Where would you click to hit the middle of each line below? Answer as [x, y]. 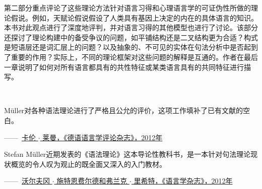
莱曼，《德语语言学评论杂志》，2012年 [103, 137]
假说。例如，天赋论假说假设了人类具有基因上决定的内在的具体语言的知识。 [134, 17]
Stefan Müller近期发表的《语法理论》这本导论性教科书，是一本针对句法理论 [127, 154]
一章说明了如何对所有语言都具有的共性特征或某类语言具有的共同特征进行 [124, 67]
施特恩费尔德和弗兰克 [92, 181]
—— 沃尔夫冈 [27, 181]
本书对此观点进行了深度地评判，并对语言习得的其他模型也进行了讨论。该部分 [131, 27]
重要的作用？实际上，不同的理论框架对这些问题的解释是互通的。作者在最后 [134, 57]
